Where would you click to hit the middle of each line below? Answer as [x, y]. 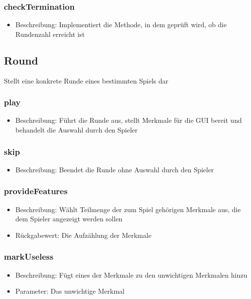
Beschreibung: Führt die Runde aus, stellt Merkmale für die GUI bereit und [128, 120]
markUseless [29, 257]
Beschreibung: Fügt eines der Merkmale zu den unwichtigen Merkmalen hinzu [131, 274]
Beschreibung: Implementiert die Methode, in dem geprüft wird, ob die [121, 25]
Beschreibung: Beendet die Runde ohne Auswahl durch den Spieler [115, 169]
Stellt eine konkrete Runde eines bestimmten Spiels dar [86, 80]
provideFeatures [36, 191]
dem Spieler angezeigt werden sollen [69, 219]
